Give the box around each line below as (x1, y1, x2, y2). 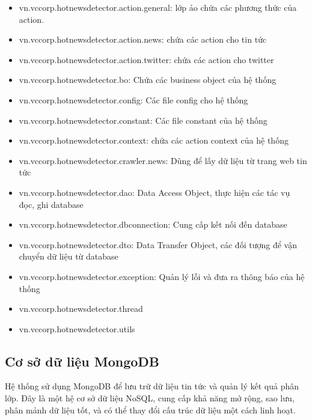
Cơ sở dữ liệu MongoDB (5, 352, 159, 370)
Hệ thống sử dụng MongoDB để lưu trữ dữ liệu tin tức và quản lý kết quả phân (5, 380, 299, 392)
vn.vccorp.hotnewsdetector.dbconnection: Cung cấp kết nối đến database (19, 218, 287, 231)
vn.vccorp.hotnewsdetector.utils (19, 322, 135, 335)
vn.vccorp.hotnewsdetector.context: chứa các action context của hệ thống (19, 134, 289, 147)
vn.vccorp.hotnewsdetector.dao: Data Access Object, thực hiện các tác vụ (19, 186, 290, 198)
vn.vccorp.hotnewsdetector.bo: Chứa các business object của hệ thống (19, 73, 277, 86)
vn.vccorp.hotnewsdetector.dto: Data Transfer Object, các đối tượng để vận (19, 238, 297, 251)
